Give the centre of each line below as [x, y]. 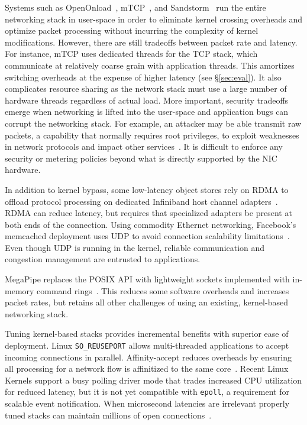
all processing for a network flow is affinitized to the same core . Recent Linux [147, 368]
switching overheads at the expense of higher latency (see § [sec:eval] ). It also [143, 77]
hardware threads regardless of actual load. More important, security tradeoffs [147, 100]
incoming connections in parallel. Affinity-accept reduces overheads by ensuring [148, 357]
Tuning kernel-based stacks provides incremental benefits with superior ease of [147, 334]
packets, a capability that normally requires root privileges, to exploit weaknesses [152, 135]
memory [20, 290]
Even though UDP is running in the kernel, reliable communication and [135, 247]
